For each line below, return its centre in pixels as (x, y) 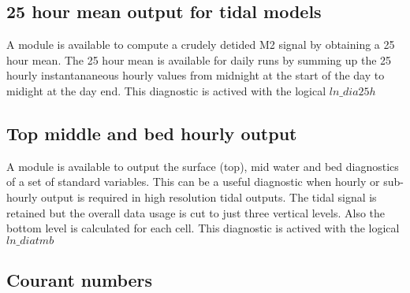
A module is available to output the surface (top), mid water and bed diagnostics (203, 166)
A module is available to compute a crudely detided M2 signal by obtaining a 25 (201, 45)
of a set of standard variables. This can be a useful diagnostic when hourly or (193, 182)
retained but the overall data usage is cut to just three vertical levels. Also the (196, 212)
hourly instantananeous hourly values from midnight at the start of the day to (196, 75)
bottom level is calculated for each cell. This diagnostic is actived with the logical (203, 228)
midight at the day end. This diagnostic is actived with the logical (166, 90)
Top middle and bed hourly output (152, 133)
